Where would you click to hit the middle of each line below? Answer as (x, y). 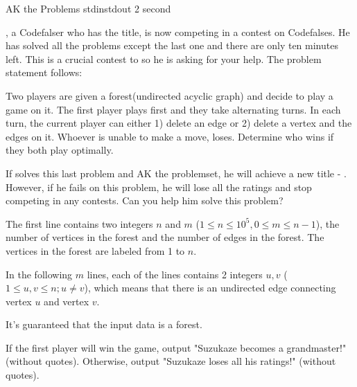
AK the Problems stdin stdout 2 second (88, 8)
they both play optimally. (60, 150)
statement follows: (44, 72)
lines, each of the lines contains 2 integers (175, 274)
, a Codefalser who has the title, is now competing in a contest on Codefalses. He (178, 31)
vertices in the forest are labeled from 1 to (95, 250)
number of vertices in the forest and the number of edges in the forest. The (165, 237)
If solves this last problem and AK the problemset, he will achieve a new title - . (176, 173)
